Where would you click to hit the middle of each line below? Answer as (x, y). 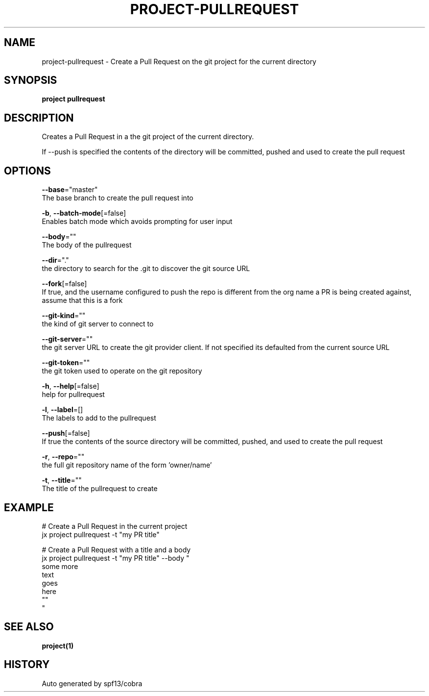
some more (60, 566)
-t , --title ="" (62, 480)
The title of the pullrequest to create (100, 489)
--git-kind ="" (64, 316)
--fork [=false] (64, 284)
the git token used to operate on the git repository (122, 371)
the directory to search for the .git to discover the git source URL (146, 269)
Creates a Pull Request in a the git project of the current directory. (148, 137)
